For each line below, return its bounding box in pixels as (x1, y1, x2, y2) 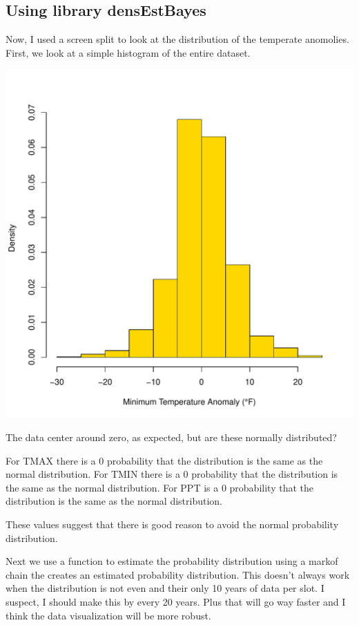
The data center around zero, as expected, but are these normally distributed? (6, 429, 337, 444)
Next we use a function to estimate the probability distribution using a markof (6, 554, 338, 568)
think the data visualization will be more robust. (6, 608, 211, 622)
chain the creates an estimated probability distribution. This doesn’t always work (6, 567, 350, 581)
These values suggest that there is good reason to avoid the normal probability (6, 516, 339, 531)
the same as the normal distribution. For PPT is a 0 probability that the (6, 480, 313, 494)
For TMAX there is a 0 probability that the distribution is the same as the (6, 453, 323, 467)
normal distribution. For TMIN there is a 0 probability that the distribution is (6, 467, 338, 481)
